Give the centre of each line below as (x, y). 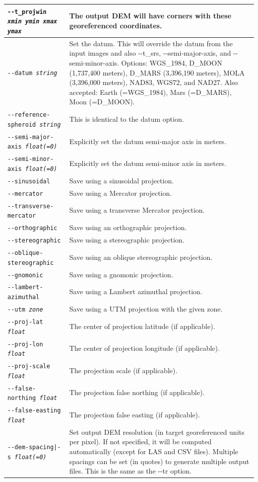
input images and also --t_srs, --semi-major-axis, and (150, 53)
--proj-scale (29, 366)
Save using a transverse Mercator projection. (137, 210)
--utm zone (25, 310)
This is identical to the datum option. (127, 119)
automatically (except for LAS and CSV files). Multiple (154, 451)
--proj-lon (25, 344)
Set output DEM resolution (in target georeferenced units (157, 432)
